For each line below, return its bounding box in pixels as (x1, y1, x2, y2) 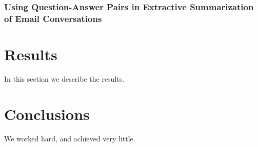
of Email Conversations (4, 12, 102, 24)
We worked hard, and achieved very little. (4, 133, 135, 143)
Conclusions (4, 103, 90, 124)
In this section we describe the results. (4, 73, 125, 84)
